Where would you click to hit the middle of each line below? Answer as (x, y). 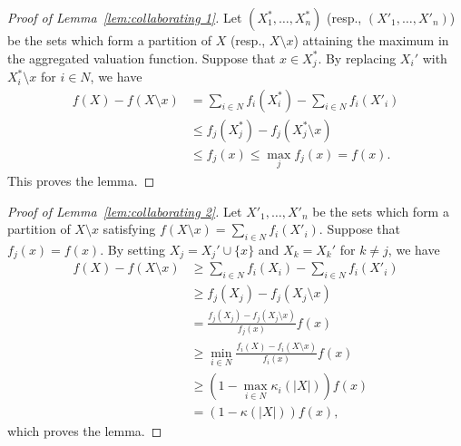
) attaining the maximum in (371, 40)
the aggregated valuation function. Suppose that (142, 58)
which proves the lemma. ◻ (85, 431)
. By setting (133, 249)
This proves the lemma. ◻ (81, 180)
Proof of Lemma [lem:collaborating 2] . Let (125, 211)
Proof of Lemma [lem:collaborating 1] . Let (125, 17)
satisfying (129, 229)
